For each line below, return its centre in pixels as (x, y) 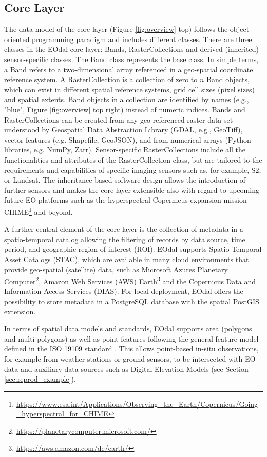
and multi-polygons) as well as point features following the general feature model (131, 338)
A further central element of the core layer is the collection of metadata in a (124, 229)
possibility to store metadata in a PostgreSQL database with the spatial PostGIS (132, 301)
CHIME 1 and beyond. (39, 211)
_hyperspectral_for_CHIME (62, 414)
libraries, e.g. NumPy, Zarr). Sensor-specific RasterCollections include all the (125, 150)
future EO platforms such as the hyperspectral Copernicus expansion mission (126, 200)
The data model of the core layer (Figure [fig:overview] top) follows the (116, 29)
